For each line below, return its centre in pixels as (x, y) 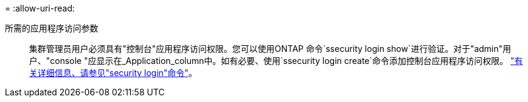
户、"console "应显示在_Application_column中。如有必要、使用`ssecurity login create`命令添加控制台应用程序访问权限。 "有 (276, 61)
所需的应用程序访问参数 (52, 28)
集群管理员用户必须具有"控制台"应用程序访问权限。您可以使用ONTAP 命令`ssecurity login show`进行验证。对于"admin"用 (270, 49)
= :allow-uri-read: (40, 8)
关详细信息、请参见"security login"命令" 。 (113, 73)
